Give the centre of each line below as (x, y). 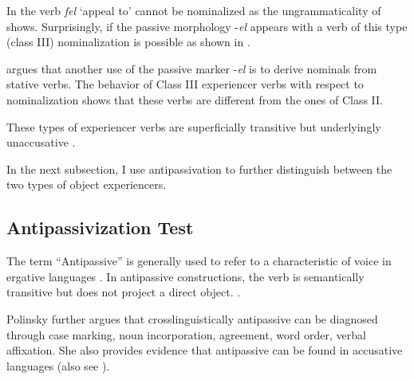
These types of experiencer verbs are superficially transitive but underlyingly (194, 126)
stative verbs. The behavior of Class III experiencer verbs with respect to (185, 84)
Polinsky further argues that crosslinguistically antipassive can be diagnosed (192, 318)
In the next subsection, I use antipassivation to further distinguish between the (199, 168)
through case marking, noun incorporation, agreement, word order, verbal (186, 334)
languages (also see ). (58, 365)
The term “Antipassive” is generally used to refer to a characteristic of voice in (199, 261)
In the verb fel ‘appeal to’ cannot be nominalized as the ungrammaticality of (194, 10)
